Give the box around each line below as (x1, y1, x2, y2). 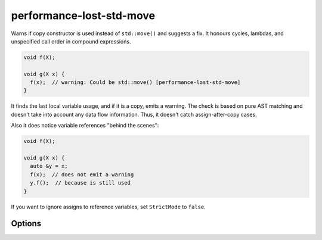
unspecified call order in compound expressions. (11, 38, 131, 45)
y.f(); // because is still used (30, 179, 131, 186)
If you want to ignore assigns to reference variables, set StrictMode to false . (11, 203, 206, 210)
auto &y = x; (30, 163, 68, 170)
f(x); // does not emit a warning (30, 171, 134, 178)
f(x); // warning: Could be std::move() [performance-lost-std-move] (30, 79, 241, 86)
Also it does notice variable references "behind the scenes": (11, 122, 159, 129)
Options (11, 219, 42, 229)
